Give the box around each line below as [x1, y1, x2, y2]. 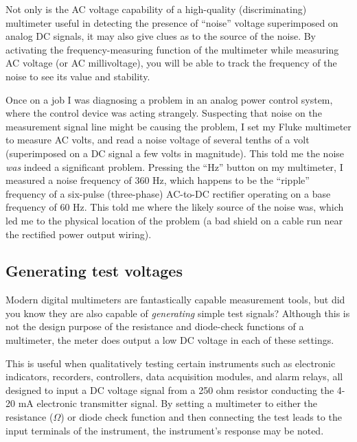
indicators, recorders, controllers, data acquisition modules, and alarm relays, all [5, 369, 343, 384]
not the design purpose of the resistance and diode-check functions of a [5, 319, 304, 334]
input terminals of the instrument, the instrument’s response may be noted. [5, 423, 324, 437]
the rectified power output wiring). [5, 226, 152, 241]
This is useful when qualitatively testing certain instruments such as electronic [5, 356, 336, 370]
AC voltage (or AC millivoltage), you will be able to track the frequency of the [5, 56, 337, 70]
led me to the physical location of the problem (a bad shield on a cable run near [5, 213, 343, 227]
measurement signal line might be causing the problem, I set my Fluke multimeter [5, 119, 352, 133]
